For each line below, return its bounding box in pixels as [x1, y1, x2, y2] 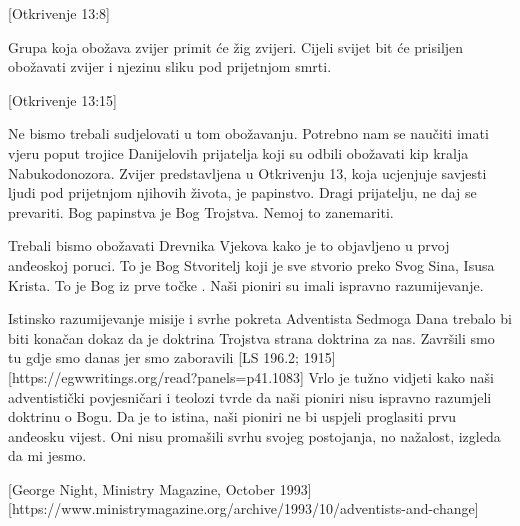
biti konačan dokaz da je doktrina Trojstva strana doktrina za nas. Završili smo [8, 327, 495, 348]
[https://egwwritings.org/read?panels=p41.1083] [8, 366, 304, 387]
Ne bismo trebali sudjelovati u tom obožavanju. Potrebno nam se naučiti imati [8, 123, 489, 144]
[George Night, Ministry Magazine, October [8, 478, 276, 499]
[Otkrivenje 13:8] [8, 3, 110, 23]
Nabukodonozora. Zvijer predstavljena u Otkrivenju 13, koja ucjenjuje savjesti [8, 162, 487, 183]
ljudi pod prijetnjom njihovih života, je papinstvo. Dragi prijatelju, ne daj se [8, 182, 477, 203]
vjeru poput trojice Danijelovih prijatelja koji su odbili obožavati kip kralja [8, 142, 469, 163]
